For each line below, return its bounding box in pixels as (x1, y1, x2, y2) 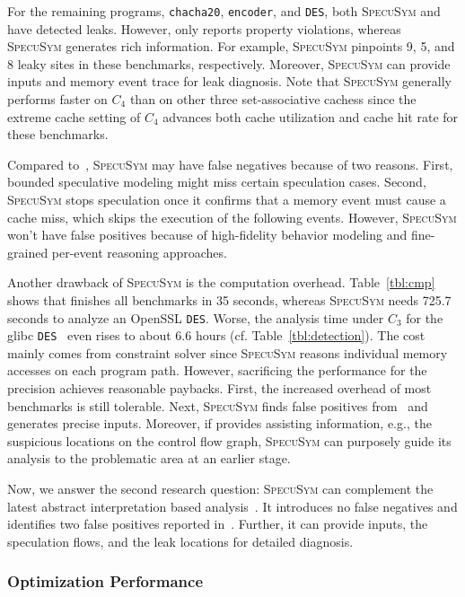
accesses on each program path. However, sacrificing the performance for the (7, 361, 427, 380)
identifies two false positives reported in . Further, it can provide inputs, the (7, 514, 428, 533)
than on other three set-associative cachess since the (129, 90, 417, 109)
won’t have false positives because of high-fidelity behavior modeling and (7, 225, 408, 244)
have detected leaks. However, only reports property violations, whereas (7, 19, 401, 38)
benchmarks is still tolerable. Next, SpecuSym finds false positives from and (7, 396, 428, 415)
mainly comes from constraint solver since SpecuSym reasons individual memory (7, 343, 448, 362)
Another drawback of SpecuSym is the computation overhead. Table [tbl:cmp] (7, 273, 435, 292)
